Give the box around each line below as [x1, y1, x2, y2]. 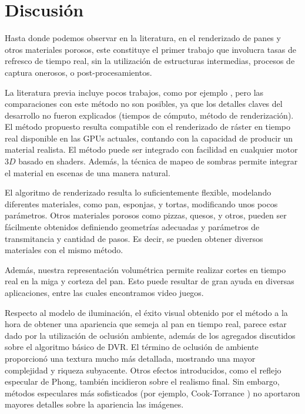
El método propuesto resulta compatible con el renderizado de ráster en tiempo [5, 120, 290, 133]
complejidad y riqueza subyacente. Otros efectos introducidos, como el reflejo [5, 363, 281, 376]
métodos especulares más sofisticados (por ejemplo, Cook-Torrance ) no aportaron [5, 386, 300, 399]
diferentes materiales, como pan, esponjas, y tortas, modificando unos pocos [5, 197, 278, 210]
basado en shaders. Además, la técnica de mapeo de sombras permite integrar [18, 155, 298, 167]
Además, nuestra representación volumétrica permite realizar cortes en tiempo [5, 263, 286, 275]
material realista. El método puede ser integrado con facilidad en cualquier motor [5, 143, 298, 156]
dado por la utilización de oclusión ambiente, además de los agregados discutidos [5, 329, 296, 341]
